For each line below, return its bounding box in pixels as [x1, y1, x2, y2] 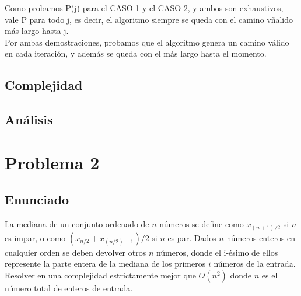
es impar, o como [5, 231, 66, 243]
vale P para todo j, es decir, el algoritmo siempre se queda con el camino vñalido [5, 13, 293, 25]
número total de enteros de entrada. [5, 281, 133, 294]
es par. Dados [167, 231, 216, 243]
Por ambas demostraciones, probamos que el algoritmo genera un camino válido [5, 36, 289, 48]
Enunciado [5, 190, 69, 208]
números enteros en [226, 231, 296, 243]
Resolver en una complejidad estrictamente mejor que [5, 269, 196, 281]
